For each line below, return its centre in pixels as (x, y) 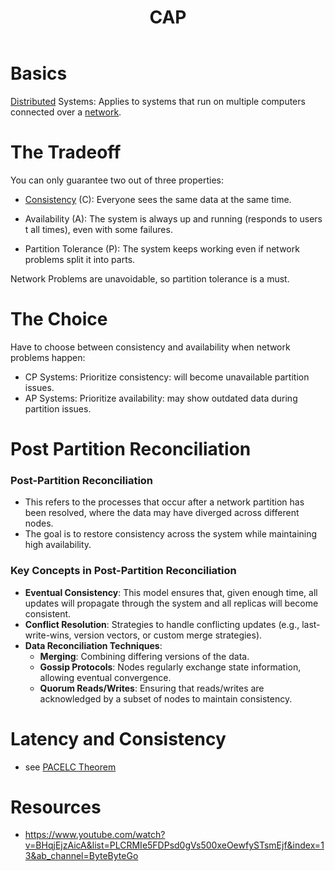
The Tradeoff (66, 152)
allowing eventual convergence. (105, 677)
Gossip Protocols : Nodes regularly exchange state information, (170, 667)
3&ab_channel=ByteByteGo (81, 856)
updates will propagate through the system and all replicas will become (171, 603)
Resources (56, 807)
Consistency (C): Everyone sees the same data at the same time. (158, 199)
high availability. (58, 545)
